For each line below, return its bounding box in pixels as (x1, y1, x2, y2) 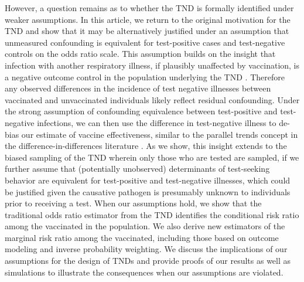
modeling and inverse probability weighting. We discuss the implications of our (5, 243, 288, 255)
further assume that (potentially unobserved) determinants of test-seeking (5, 162, 270, 175)
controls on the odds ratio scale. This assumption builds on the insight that (5, 47, 276, 60)
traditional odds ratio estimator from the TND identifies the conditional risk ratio (5, 208, 299, 220)
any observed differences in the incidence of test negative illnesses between (5, 82, 271, 94)
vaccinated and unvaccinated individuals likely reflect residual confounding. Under (5, 93, 300, 106)
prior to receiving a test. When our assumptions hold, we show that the (5, 197, 262, 209)
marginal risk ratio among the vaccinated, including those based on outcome (5, 231, 279, 243)
